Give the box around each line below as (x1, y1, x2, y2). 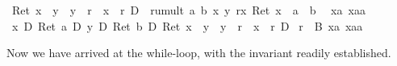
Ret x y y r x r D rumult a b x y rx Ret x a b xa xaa (11, 2, 366, 18)
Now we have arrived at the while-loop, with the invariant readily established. (6, 44, 391, 61)
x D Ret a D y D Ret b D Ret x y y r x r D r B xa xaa (11, 17, 363, 34)
